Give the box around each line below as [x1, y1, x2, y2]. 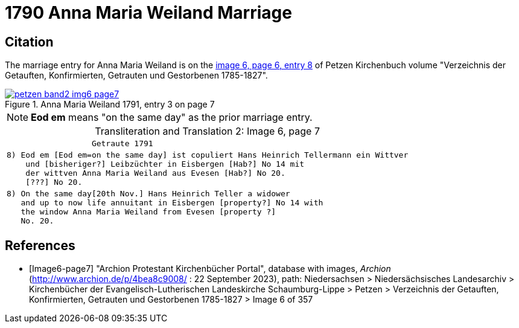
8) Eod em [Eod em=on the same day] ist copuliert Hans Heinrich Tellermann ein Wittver [7, 150, 409, 160]
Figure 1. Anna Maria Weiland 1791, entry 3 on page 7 [5, 99, 215, 110]
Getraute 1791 [91, 139, 153, 149]
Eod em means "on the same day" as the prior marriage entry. [31, 111, 313, 124]
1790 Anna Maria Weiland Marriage [5, 2, 292, 23]
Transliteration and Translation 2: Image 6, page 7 [95, 125, 320, 138]
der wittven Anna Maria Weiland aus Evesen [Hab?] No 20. [25, 169, 285, 178]
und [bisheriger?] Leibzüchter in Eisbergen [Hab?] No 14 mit [25, 159, 305, 169]
